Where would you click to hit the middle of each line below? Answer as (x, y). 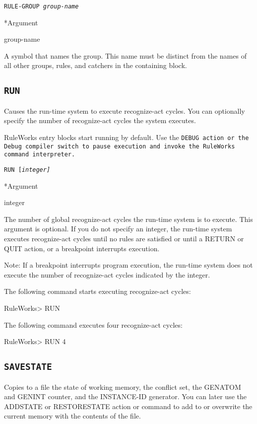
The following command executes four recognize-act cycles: (93, 324)
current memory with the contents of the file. (72, 416)
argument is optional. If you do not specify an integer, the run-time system (118, 229)
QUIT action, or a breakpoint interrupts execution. (82, 248)
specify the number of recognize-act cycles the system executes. (100, 120)
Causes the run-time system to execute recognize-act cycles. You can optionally (125, 110)
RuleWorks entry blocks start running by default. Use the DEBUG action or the (127, 137)
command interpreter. (40, 155)
